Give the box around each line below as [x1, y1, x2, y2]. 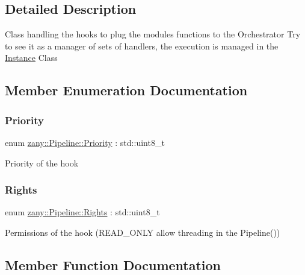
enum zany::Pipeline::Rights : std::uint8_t [5, 206, 160, 218]
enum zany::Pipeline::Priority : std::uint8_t [5, 136, 165, 148]
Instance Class [5, 51, 58, 64]
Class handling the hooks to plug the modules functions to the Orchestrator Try [5, 28, 301, 40]
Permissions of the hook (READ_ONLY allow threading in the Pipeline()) [5, 226, 280, 238]
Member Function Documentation [5, 255, 221, 274]
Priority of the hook [5, 156, 79, 169]
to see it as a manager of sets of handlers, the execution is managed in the [5, 39, 279, 52]
